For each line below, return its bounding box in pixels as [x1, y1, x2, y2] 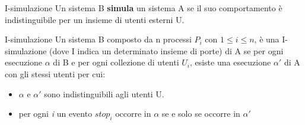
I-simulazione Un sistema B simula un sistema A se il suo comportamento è [5, 2, 282, 14]
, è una [254, 33, 279, 45]
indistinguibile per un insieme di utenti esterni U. [5, 13, 185, 25]
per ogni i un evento [18, 107, 93, 120]
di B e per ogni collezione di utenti [53, 56, 179, 68]
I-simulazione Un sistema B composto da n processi [5, 33, 192, 45]
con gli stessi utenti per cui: [5, 67, 106, 80]
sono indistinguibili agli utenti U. [44, 87, 164, 100]
